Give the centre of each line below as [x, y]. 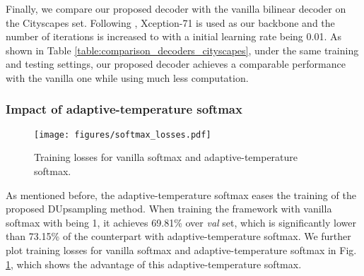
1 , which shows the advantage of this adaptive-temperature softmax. [154, 264]
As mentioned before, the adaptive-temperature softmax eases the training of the [181, 194]
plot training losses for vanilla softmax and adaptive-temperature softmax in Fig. [181, 250]
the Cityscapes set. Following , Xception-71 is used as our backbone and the [170, 22]
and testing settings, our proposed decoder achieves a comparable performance [176, 64]
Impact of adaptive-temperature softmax [124, 109]
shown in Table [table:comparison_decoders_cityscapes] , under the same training [182, 50]
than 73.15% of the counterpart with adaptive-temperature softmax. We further [178, 236]
